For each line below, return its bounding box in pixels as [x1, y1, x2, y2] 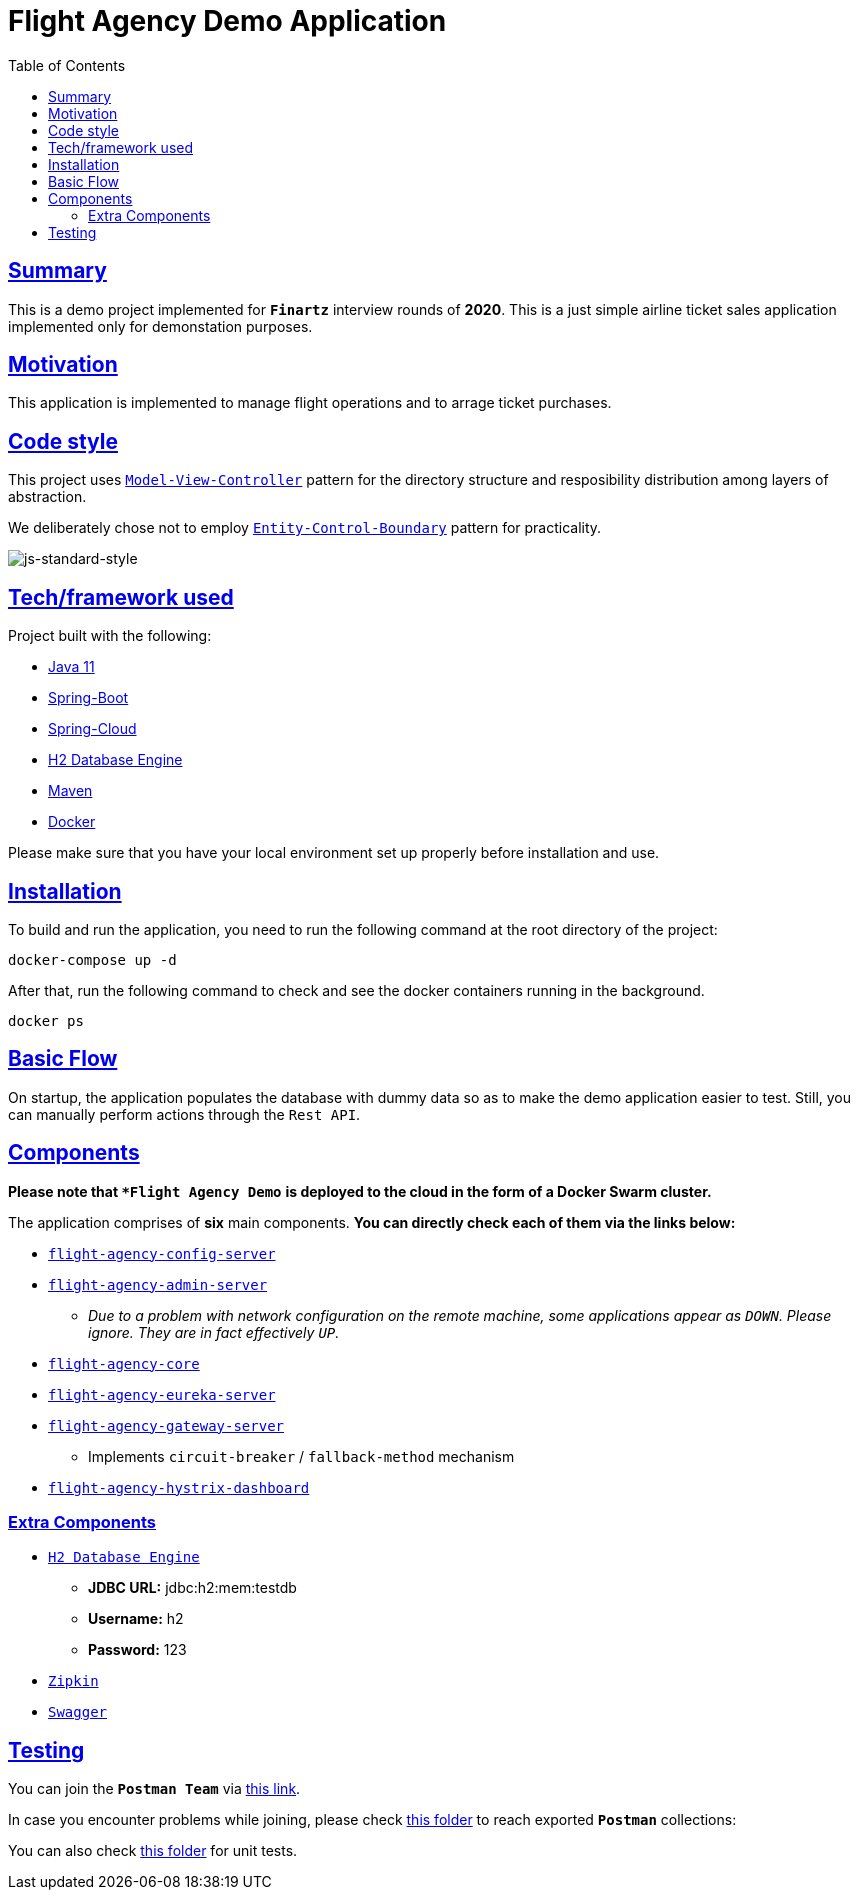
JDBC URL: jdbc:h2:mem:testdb [88, 1579, 297, 1597]
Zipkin [48, 1673, 99, 1690]
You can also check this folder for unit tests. [8, 1842, 298, 1860]
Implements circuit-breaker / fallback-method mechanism [88, 1447, 515, 1465]
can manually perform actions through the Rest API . [8, 1105, 361, 1123]
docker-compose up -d [8, 951, 177, 968]
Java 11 [48, 658, 95, 676]
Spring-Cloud [48, 720, 137, 738]
